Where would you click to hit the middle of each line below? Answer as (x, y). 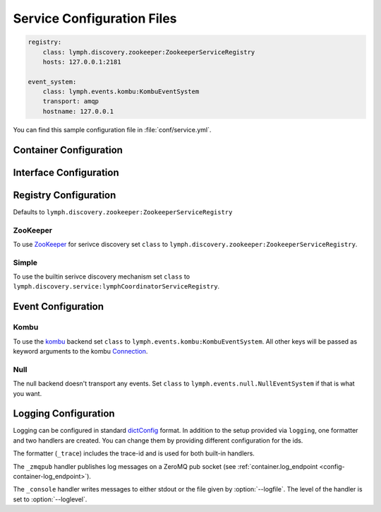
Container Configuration (68, 150)
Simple (25, 262)
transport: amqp (71, 101)
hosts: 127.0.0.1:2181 (82, 62)
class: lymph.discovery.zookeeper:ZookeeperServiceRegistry (149, 52)
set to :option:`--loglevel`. (50, 499)
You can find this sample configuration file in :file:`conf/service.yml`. (112, 129)
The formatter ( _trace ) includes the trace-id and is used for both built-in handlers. (134, 453)
